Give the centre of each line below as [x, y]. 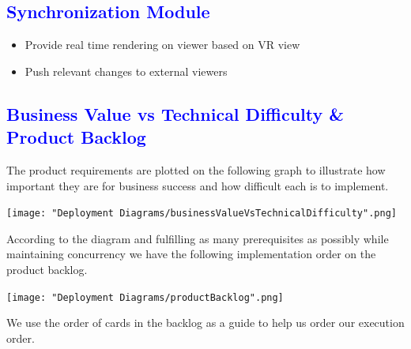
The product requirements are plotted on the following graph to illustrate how [196, 169]
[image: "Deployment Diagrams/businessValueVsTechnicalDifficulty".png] [202, 214]
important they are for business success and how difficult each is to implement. [198, 185]
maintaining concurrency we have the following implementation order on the [191, 254]
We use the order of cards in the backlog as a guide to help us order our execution [205, 323]
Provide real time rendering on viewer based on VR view [162, 45]
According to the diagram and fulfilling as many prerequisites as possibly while [198, 238]
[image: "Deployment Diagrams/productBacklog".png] [145, 297]
